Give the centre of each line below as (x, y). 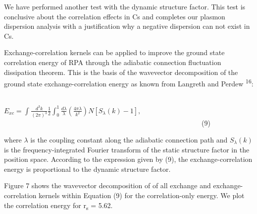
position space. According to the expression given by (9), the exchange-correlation (128, 159)
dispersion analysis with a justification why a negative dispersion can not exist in (127, 26)
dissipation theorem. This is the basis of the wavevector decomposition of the (121, 72)
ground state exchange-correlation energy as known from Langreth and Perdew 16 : (129, 83)
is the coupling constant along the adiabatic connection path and (129, 139)
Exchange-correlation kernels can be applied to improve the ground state (114, 52)
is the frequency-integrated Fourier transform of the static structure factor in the (127, 149)
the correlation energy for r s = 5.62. (58, 206)
